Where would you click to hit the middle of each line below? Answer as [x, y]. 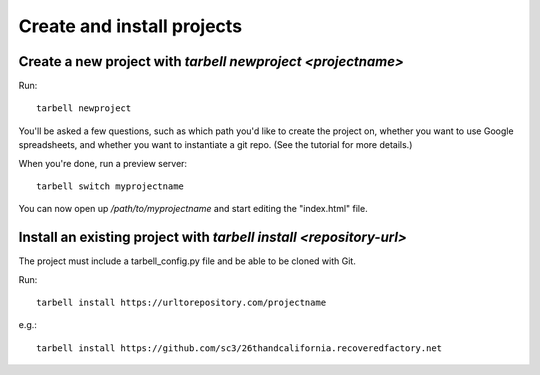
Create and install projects [130, 26]
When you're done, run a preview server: [103, 163]
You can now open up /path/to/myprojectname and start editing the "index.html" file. [193, 209]
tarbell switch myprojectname [110, 186]
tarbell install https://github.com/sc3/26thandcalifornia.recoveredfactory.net [239, 348]
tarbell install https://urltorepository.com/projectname [181, 303]
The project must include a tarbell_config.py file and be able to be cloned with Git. [187, 261]
